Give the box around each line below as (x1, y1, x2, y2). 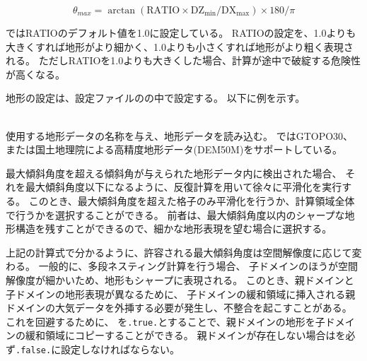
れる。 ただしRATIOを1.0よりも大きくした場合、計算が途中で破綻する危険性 (6, 53, 361, 68)
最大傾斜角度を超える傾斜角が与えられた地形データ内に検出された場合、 (6, 165, 342, 180)
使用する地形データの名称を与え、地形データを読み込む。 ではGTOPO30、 (6, 128, 354, 143)
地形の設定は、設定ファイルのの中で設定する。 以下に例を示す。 (6, 90, 305, 105)
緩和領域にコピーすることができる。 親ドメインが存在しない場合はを (25, 328, 346, 343)
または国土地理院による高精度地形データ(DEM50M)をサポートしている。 (6, 142, 342, 157)
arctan (107, 6, 136, 16)
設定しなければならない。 (61, 341, 180, 356)
